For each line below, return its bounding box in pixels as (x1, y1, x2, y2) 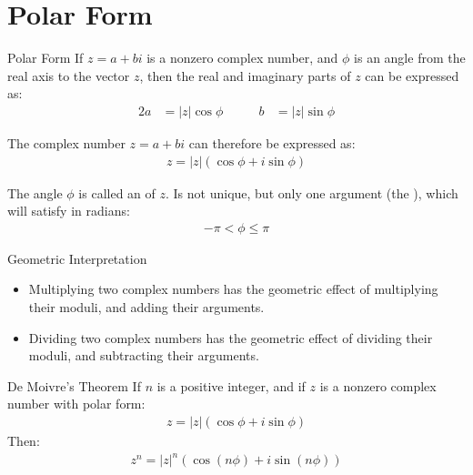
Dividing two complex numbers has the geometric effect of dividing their (28, 328, 433, 347)
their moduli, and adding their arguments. (28, 297, 265, 316)
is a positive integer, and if (156, 376, 306, 395)
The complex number (7, 133, 126, 152)
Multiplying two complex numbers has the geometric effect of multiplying (28, 279, 438, 298)
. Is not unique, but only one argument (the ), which (166, 183, 458, 202)
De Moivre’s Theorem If (7, 376, 141, 395)
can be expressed (365, 66, 459, 85)
